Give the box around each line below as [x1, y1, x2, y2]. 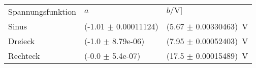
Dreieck [8, 35, 35, 47]
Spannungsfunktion [8, 6, 76, 17]
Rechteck [8, 50, 40, 61]
